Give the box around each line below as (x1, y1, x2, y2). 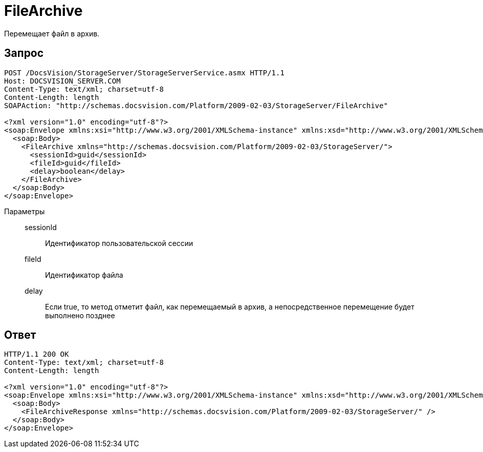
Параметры (4, 207, 45, 216)
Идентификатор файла (45, 270, 123, 279)
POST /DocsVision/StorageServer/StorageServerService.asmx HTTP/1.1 (4, 68, 284, 77)
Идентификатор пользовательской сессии (45, 238, 193, 248)
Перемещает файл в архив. (4, 29, 100, 38)
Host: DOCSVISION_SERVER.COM (4, 76, 121, 85)
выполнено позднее (45, 311, 115, 320)
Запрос (4, 47, 44, 60)
